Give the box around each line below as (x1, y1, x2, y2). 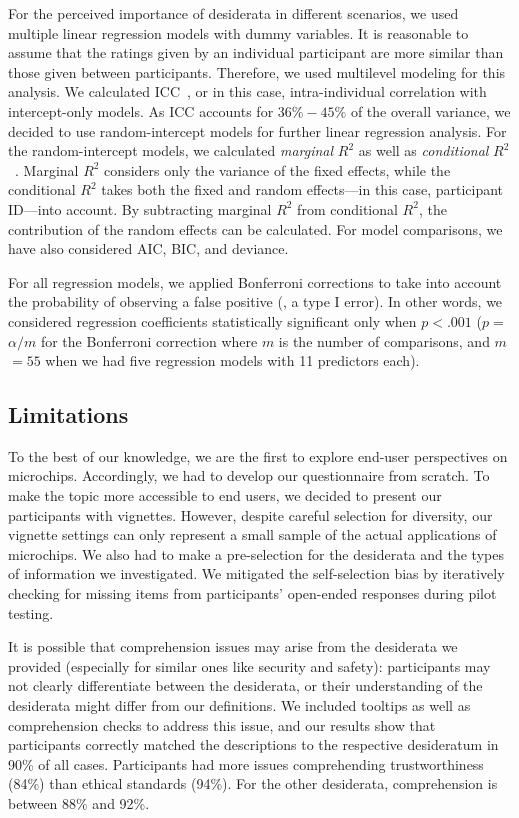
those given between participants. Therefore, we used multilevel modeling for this (8, 61, 506, 82)
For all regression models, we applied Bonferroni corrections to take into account (8, 271, 502, 292)
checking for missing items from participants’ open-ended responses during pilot (8, 583, 497, 604)
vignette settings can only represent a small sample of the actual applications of (8, 524, 497, 545)
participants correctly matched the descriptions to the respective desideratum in (8, 734, 499, 755)
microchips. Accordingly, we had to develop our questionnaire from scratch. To (8, 465, 490, 486)
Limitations (8, 399, 129, 430)
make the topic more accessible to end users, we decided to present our (8, 485, 442, 506)
